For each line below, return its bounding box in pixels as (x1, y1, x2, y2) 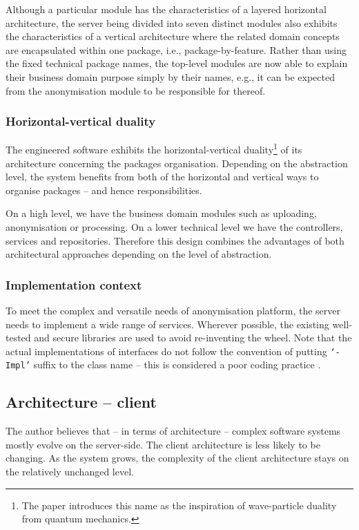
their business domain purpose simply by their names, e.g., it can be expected (6, 69, 335, 84)
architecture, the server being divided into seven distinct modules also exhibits (6, 15, 338, 30)
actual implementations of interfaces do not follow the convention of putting (6, 343, 327, 358)
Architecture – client (6, 391, 157, 413)
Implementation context (6, 276, 142, 293)
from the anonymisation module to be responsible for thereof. (6, 83, 266, 97)
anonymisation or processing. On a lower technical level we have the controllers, (6, 220, 343, 234)
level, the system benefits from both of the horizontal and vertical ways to (6, 169, 319, 184)
